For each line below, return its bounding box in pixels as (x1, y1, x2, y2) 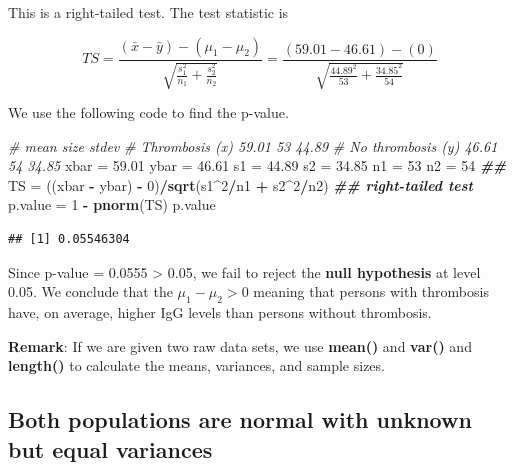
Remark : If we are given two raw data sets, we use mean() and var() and (8, 335, 472, 356)
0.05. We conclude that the (8, 281, 173, 302)
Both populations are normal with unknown (8, 404, 472, 435)
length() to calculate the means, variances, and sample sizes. (8, 355, 385, 376)
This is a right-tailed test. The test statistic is (8, 2, 289, 22)
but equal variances (8, 433, 213, 464)
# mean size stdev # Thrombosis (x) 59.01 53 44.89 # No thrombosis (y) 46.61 (8, 135, 498, 156)
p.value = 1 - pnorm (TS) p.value (8, 194, 216, 215)
